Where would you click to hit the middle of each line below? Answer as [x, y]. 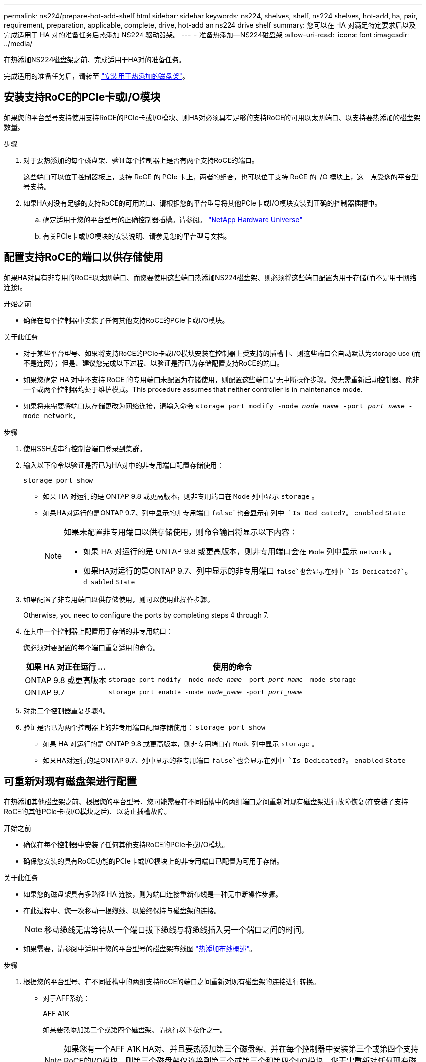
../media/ [18, 44]
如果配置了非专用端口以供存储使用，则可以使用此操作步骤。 [119, 599]
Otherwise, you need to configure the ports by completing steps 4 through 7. [146, 615]
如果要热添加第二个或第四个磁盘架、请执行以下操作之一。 [135, 1029]
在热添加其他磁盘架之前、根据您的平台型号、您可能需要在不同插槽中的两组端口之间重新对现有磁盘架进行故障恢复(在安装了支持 [206, 801]
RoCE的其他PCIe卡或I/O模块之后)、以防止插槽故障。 [88, 811]
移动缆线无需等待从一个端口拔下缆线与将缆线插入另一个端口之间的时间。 [177, 929]
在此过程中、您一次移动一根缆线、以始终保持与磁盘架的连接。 [122, 910]
